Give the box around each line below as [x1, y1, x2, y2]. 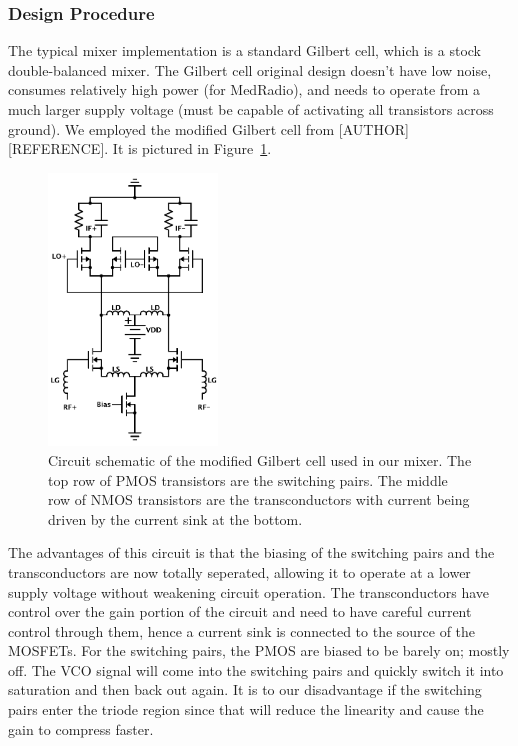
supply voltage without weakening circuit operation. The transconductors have [8, 581, 490, 602]
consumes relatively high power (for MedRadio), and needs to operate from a [8, 79, 480, 100]
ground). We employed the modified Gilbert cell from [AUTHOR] [8, 118, 409, 139]
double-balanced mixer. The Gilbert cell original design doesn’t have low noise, [8, 59, 492, 80]
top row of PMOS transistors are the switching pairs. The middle [48, 469, 448, 490]
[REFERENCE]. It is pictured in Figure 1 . [8, 138, 272, 159]
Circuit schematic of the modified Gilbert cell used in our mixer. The [48, 449, 472, 470]
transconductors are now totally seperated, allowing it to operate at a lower [8, 561, 471, 582]
